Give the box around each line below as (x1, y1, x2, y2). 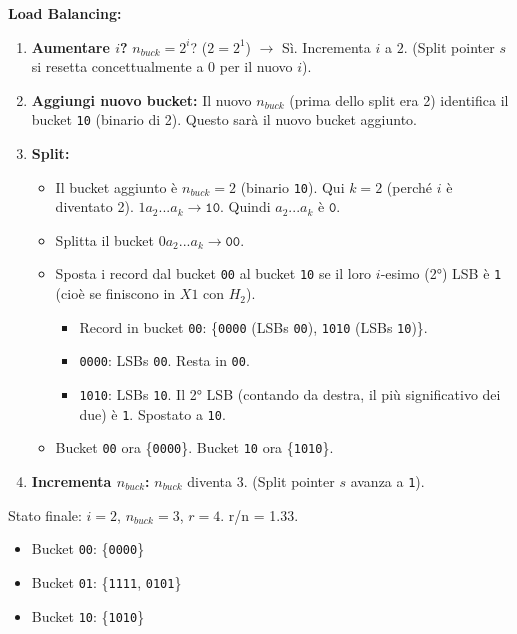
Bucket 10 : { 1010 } (31, 605, 145, 626)
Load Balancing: (8, 3, 122, 23)
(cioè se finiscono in (55, 283, 176, 304)
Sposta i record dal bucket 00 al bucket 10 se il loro (55, 263, 372, 284)
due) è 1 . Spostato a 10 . (79, 403, 226, 424)
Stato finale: (8, 504, 82, 525)
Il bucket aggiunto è (55, 176, 178, 197)
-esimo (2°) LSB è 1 (380, 263, 502, 284)
